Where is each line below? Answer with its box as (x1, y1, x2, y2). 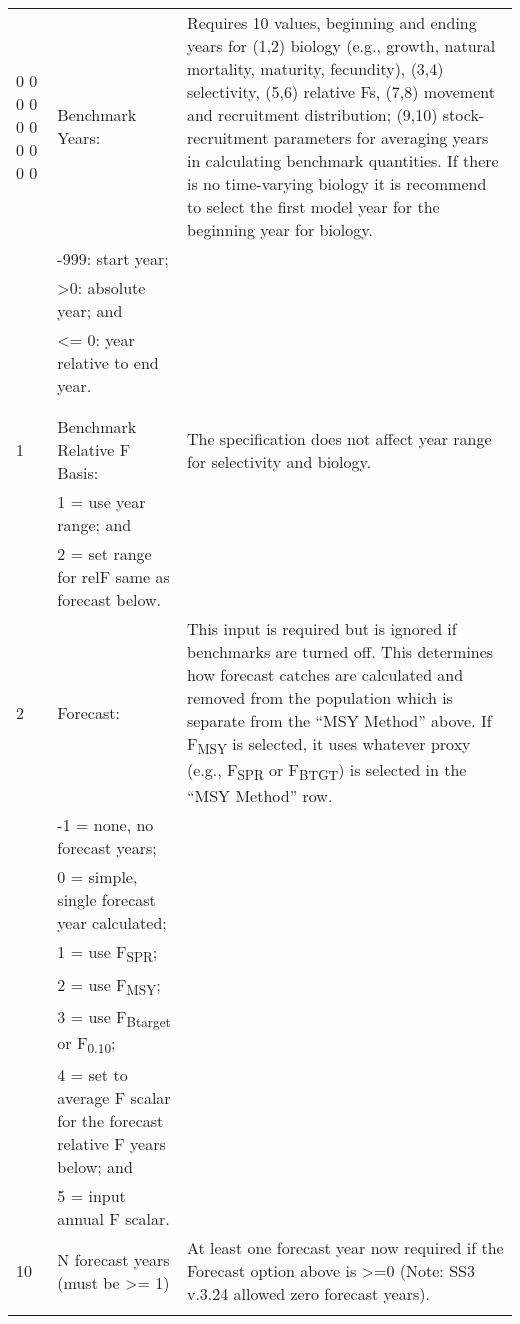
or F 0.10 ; (57, 1030, 116, 1058)
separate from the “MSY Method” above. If (186, 709, 492, 732)
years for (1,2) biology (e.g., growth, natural (186, 34, 496, 57)
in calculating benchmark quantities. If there (186, 149, 499, 172)
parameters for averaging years (273, 126, 489, 149)
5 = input (57, 1184, 126, 1208)
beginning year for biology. (186, 218, 373, 241)
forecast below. (57, 588, 162, 611)
